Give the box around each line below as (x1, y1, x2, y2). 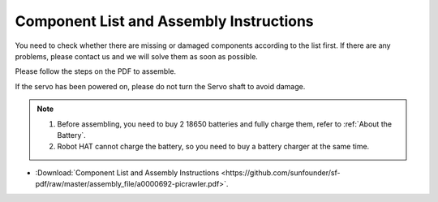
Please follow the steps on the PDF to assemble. (15, 67, 177, 76)
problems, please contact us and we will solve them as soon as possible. (15, 51, 259, 61)
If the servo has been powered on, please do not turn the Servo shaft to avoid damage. (15, 81, 306, 91)
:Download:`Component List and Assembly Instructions (35, 167, 220, 178)
